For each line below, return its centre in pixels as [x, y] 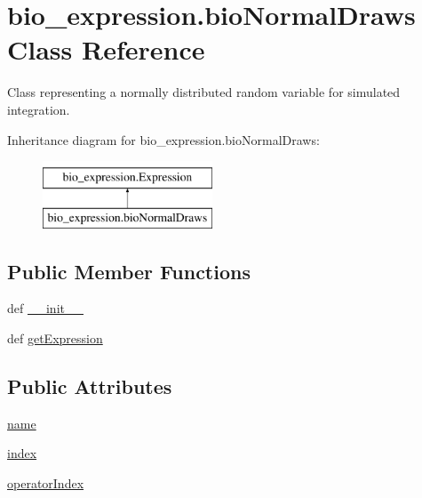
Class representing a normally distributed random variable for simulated [204, 92]
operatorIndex [46, 483]
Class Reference [106, 49]
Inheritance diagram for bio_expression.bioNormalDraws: [163, 139]
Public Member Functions [129, 271]
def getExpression [55, 338]
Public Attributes [90, 386]
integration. [39, 109]
